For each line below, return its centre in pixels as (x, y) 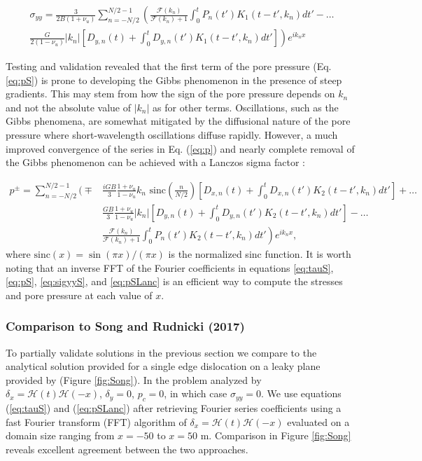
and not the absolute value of (68, 107)
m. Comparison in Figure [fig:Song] (276, 435)
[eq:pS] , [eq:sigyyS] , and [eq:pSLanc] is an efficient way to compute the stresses (174, 281)
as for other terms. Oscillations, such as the (246, 107)
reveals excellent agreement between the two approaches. (127, 449)
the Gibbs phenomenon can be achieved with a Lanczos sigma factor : (155, 162)
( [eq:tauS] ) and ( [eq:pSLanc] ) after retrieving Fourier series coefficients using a (174, 408)
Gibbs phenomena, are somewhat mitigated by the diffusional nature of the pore (178, 121)
